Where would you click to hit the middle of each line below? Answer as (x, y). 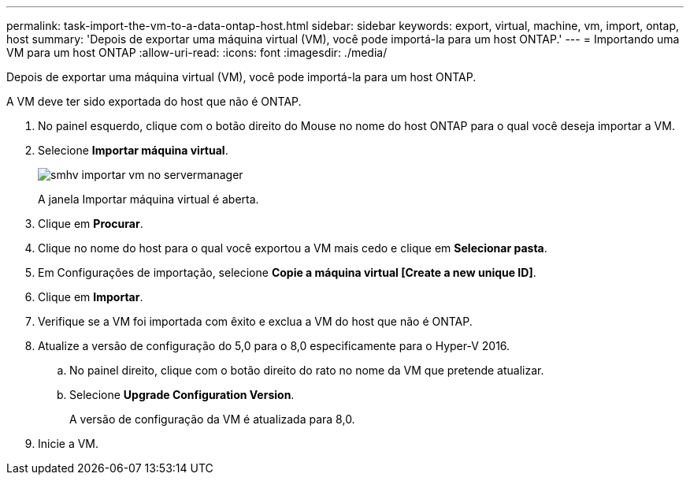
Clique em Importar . (91, 297)
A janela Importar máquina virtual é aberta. (148, 199)
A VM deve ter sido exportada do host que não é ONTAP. (154, 101)
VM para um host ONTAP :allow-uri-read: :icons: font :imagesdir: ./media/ (197, 52)
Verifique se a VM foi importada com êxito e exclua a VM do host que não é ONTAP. (255, 321)
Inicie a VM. (69, 444)
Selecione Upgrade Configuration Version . (182, 395)
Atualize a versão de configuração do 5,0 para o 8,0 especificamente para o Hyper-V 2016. (274, 346)
